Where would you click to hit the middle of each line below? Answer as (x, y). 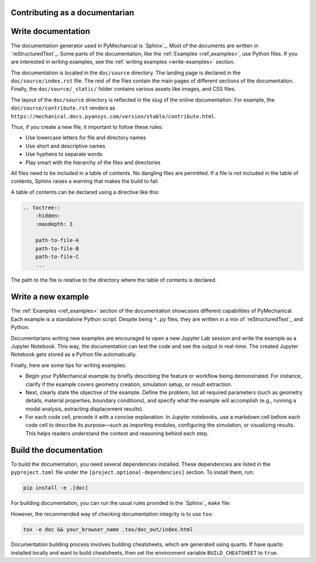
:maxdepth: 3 (54, 224)
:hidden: (48, 216)
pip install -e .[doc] (56, 488)
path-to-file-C (57, 257)
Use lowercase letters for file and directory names (86, 138)
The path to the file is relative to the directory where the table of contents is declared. (114, 280)
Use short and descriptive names (65, 146)
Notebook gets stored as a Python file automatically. (74, 354)
